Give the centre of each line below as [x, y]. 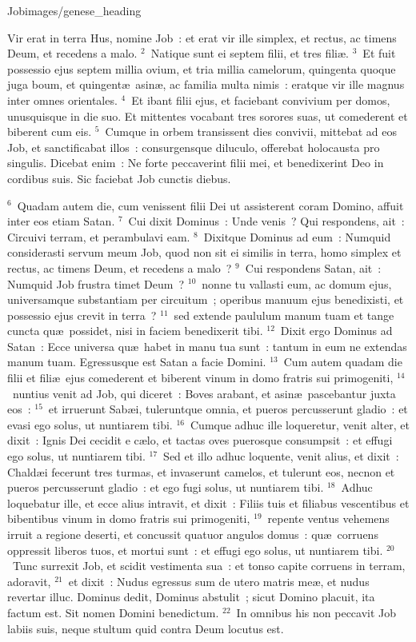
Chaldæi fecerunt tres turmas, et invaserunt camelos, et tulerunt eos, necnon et [201, 471]
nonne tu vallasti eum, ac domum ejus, [297, 283]
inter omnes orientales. [62, 100]
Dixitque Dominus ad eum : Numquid [297, 236]
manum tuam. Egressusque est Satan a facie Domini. [137, 362]
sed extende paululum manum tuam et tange [284, 315]
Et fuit [379, 53]
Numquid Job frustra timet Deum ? [96, 283]
